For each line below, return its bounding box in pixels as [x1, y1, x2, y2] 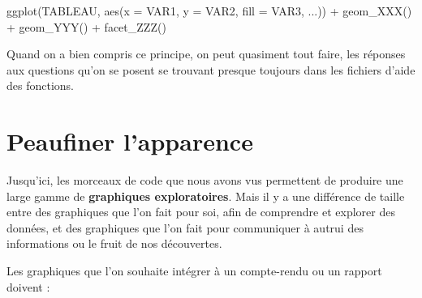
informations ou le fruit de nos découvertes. [6, 235, 222, 252]
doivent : [6, 278, 50, 295]
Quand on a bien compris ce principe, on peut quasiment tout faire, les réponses [6, 45, 406, 62]
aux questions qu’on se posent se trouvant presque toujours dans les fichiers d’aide [6, 61, 416, 78]
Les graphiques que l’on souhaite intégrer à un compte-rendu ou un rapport [6, 262, 382, 279]
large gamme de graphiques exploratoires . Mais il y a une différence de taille [6, 187, 405, 204]
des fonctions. [6, 77, 74, 94]
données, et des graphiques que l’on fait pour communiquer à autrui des [6, 219, 364, 236]
